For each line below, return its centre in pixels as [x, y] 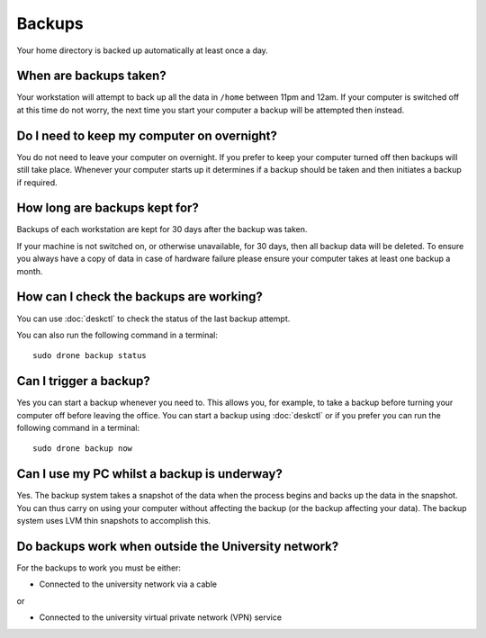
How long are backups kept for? [108, 208]
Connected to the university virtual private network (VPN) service [161, 617]
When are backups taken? [91, 76]
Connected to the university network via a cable [128, 584]
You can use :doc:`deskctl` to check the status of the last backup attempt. [153, 319]
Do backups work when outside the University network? [178, 546]
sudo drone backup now [83, 449]
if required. [37, 182]
